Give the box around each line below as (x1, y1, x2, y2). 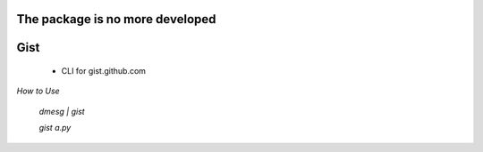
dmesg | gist (38, 106, 85, 116)
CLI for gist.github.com (61, 66, 147, 76)
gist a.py (38, 123, 72, 133)
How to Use (16, 85, 60, 97)
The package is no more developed (16, 12, 216, 27)
